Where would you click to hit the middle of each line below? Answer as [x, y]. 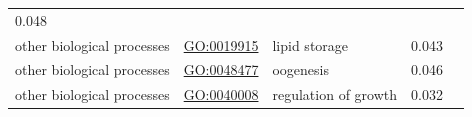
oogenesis [301, 69]
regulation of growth [335, 94]
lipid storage [310, 44]
